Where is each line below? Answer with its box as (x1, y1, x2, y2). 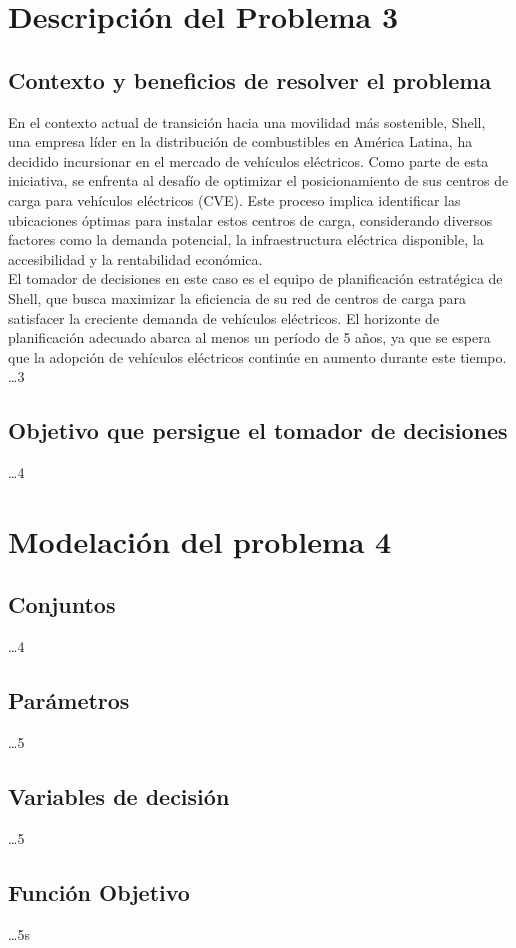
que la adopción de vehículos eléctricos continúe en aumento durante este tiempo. (8, 346, 507, 367)
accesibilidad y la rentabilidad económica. (8, 248, 263, 269)
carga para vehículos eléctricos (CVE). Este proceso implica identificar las (8, 189, 461, 210)
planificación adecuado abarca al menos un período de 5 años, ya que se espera (8, 327, 491, 348)
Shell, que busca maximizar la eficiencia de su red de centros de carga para (8, 287, 467, 308)
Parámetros (8, 685, 130, 716)
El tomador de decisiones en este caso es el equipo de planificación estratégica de (8, 268, 503, 289)
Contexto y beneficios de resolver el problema (8, 64, 492, 95)
